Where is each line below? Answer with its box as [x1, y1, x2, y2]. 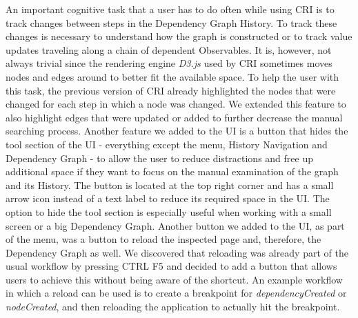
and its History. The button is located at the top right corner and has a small [6, 177, 334, 192]
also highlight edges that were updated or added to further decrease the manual [6, 110, 343, 124]
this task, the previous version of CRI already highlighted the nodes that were [6, 83, 336, 97]
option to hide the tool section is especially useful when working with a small [6, 204, 332, 219]
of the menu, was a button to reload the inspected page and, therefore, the [6, 232, 321, 246]
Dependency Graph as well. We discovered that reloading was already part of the [6, 245, 348, 259]
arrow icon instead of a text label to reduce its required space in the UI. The [6, 191, 330, 206]
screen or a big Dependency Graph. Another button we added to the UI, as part [6, 218, 345, 232]
